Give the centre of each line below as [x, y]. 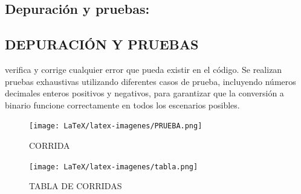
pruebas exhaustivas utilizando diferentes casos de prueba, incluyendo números [150, 81]
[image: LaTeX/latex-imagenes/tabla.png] [114, 167]
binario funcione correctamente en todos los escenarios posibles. [122, 105]
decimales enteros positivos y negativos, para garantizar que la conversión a [144, 93]
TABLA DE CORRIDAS [76, 186]
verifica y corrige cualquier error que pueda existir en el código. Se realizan [144, 69]
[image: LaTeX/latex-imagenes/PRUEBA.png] [116, 126]
